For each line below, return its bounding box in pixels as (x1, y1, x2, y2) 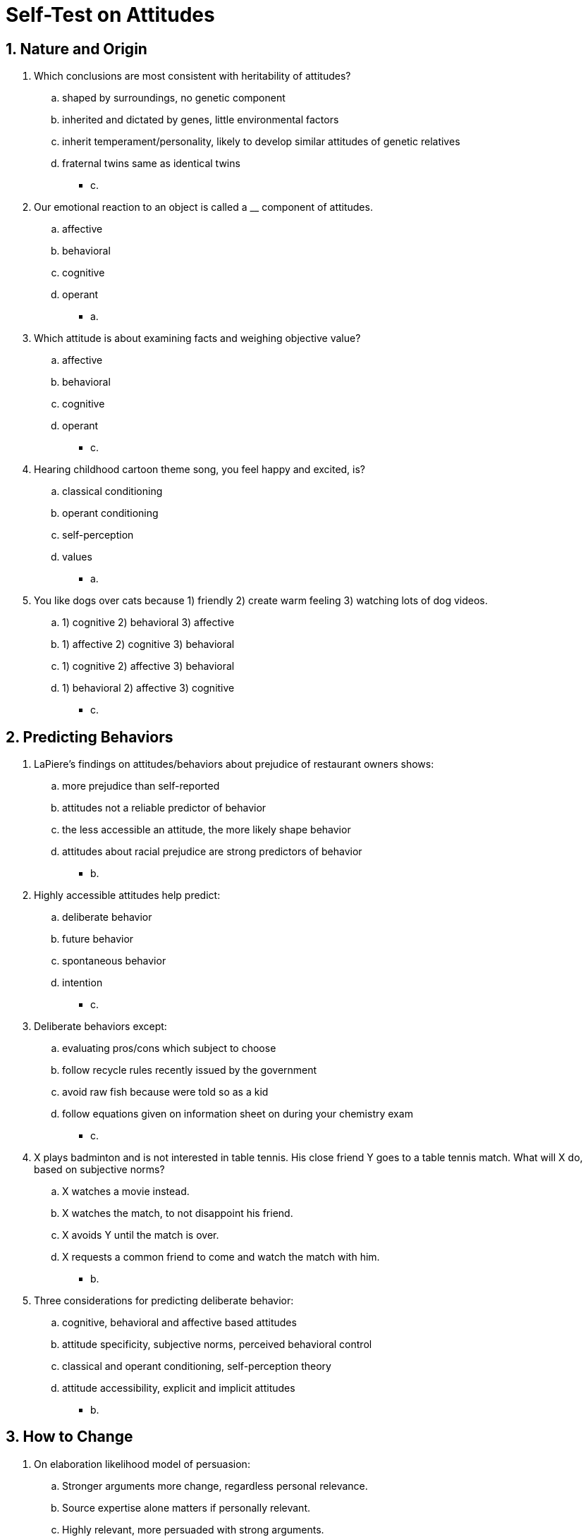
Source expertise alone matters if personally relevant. (62, 1501, 311, 1514)
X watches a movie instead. (62, 1185, 190, 1198)
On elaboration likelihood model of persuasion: (34, 1457, 250, 1470)
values (62, 551, 92, 563)
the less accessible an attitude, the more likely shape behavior (62, 823, 351, 836)
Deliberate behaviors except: (34, 1020, 167, 1033)
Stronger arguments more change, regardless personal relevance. (62, 1479, 368, 1492)
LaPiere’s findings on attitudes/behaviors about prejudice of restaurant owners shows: (34, 758, 434, 771)
